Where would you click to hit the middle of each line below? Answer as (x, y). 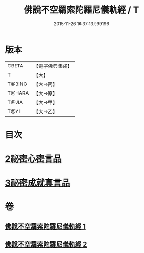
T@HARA (18, 93)
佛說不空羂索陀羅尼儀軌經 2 (46, 245)
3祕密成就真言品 (38, 183)
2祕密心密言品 (33, 159)
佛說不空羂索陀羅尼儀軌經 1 (46, 226)
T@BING (17, 84)
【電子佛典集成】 (53, 66)
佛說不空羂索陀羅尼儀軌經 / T (81, 10)
